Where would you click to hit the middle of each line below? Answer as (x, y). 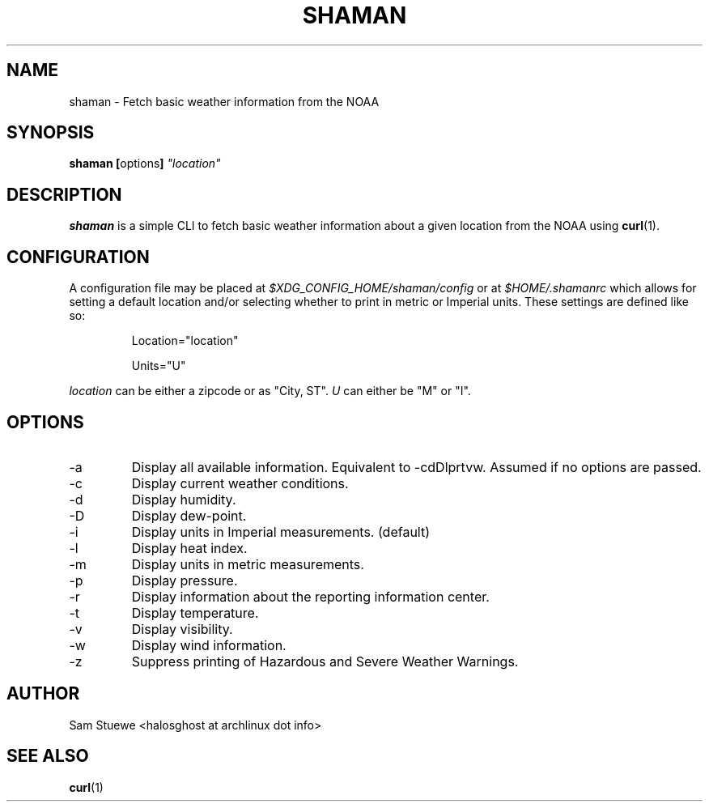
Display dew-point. (189, 515)
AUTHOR (43, 694)
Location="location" (185, 341)
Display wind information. (209, 645)
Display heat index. (189, 548)
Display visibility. (182, 629)
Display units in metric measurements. (248, 564)
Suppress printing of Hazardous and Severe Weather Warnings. (325, 661)
